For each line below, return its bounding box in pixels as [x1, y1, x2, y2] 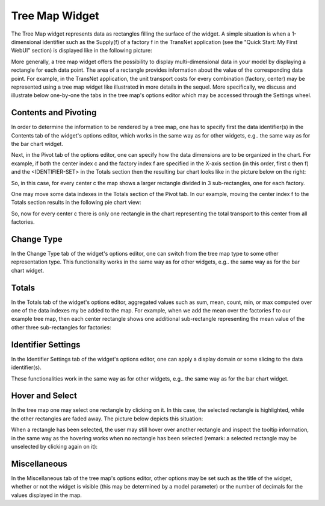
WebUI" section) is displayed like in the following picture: [11, 47, 153, 54]
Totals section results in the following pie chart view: [11, 199, 141, 206]
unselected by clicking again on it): [11, 443, 98, 451]
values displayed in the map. [11, 492, 82, 499]
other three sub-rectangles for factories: [11, 323, 111, 331]
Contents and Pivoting [11, 107, 97, 118]
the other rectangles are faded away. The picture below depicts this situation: [11, 415, 203, 422]
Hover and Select [11, 391, 78, 401]
